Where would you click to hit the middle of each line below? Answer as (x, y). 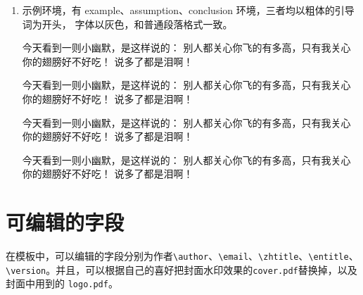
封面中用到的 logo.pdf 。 (62, 283)
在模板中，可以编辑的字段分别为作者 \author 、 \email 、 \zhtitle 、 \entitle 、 (182, 256)
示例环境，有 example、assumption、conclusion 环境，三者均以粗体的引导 (188, 10)
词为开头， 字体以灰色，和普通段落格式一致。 (127, 24)
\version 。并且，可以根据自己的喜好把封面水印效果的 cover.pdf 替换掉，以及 (181, 269)
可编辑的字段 (65, 222)
